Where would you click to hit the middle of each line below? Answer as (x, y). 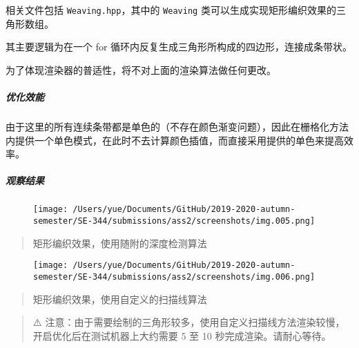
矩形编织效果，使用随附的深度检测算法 (120, 243)
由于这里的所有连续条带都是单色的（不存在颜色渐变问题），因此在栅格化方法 (177, 126)
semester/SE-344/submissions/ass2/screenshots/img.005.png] (174, 221)
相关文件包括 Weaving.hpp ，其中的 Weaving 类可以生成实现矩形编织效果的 (171, 10)
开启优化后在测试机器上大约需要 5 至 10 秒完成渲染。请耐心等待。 (182, 335)
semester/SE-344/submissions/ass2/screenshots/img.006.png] (174, 277)
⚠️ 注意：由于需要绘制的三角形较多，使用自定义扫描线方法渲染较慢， (189, 322)
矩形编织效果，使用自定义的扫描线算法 (120, 299)
